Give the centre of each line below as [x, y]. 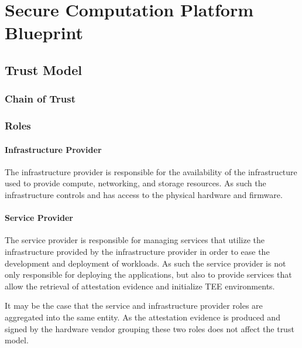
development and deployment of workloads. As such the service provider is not [145, 263]
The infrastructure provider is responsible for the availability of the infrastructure [151, 171]
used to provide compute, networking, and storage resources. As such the [135, 183]
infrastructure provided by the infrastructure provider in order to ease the [137, 251]
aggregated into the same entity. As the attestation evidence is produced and [143, 317]
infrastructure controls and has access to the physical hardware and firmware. [144, 195]
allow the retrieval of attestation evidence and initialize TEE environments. [140, 286]
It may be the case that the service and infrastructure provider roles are [134, 306]
